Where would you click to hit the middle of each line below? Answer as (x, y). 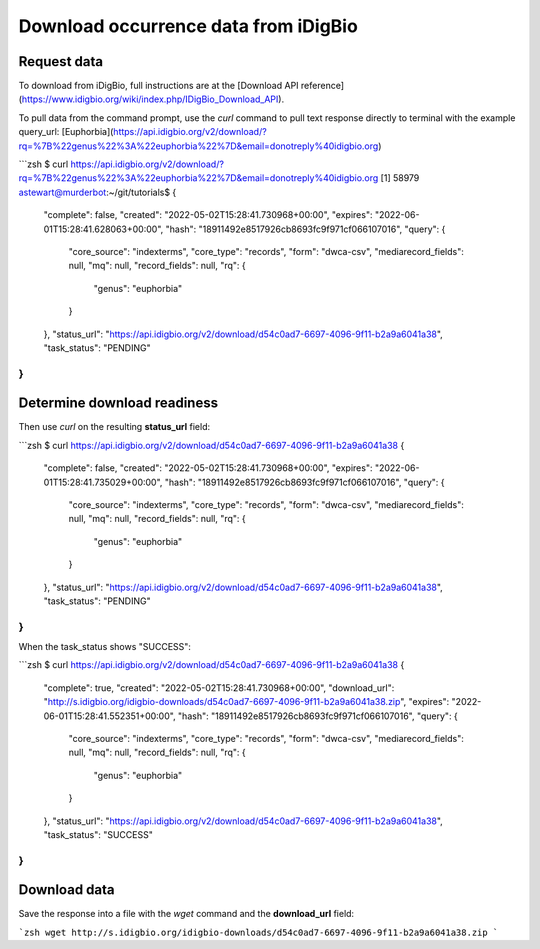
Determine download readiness (118, 403)
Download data (66, 890)
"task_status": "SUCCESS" (98, 834)
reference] (322, 86)
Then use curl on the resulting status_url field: (114, 427)
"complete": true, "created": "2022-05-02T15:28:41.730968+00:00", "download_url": (219, 687)
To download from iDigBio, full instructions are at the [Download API (158, 86)
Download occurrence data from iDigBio (188, 26)
